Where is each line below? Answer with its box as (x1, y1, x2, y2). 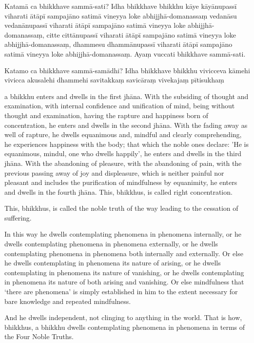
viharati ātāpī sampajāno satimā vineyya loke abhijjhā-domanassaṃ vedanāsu (4, 10, 237, 20)
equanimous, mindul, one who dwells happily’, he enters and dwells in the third (4, 148, 242, 159)
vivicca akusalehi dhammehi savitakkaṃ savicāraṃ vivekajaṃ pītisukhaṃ (4, 75, 224, 85)
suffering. (4, 212, 32, 222)
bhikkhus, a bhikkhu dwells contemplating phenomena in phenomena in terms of (4, 322, 245, 332)
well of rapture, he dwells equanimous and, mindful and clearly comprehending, (4, 129, 242, 140)
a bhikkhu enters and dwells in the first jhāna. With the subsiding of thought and (4, 91, 249, 101)
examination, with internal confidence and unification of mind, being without (4, 101, 235, 111)
